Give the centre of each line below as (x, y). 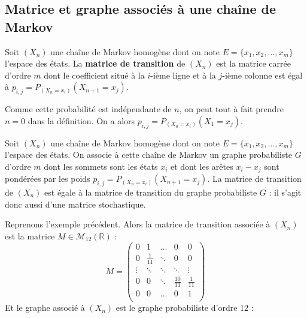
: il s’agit (285, 192)
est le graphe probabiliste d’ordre (177, 307)
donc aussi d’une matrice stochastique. (75, 204)
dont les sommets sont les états (101, 166)
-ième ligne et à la (183, 75)
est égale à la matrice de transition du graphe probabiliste (151, 192)
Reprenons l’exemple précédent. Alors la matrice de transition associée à (138, 224)
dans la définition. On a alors (81, 120)
